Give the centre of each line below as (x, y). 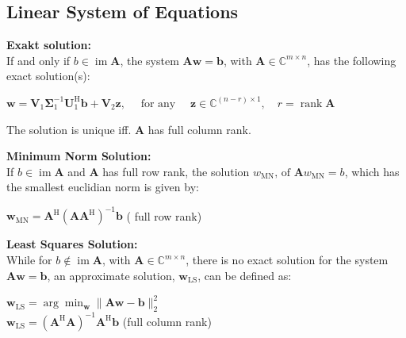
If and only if (38, 60)
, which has (372, 171)
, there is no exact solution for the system (287, 260)
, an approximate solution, (111, 275)
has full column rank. (199, 129)
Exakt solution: (49, 45)
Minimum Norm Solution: (79, 156)
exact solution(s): (48, 76)
